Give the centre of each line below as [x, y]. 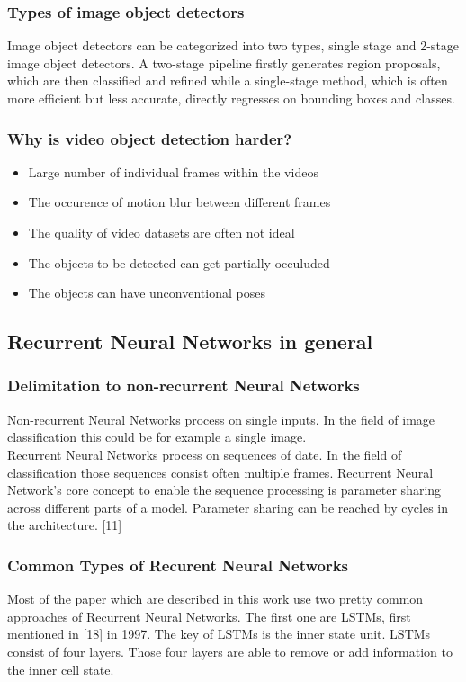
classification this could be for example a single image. [157, 437]
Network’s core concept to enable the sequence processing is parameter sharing [224, 490]
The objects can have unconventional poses [147, 293]
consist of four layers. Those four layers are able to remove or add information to [230, 651]
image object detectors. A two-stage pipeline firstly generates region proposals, [224, 63]
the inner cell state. [61, 669]
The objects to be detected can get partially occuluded [179, 262]
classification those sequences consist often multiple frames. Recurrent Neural [220, 472]
